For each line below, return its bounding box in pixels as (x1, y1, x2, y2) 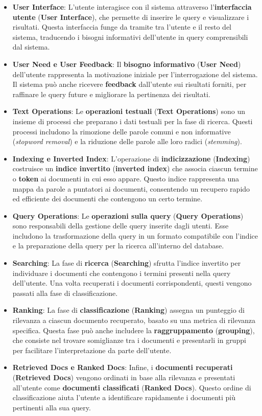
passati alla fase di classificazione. (12, 287, 118, 298)
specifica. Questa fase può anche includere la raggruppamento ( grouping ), (12, 325, 255, 335)
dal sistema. (12, 41, 50, 52)
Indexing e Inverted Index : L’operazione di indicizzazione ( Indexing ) (12, 153, 250, 164)
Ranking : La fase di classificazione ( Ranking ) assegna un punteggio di (12, 305, 245, 315)
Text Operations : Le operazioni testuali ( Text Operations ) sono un (12, 106, 245, 117)
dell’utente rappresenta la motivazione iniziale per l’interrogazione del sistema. (12, 68, 258, 79)
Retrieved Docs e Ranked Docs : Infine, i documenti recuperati (12, 362, 233, 373)
